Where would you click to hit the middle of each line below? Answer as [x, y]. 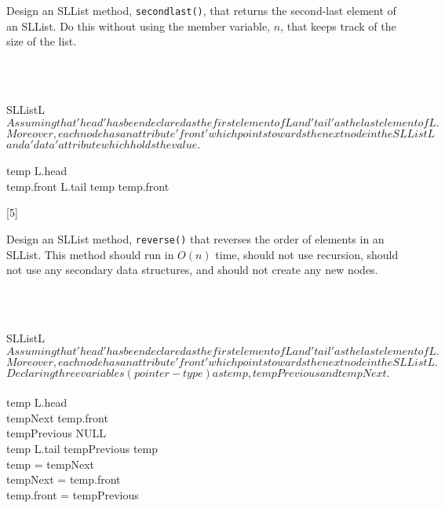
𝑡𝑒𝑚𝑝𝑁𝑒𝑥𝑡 [362, 373]
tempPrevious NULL [57, 433]
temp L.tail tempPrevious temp [82, 448]
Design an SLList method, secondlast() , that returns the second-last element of [201, 10]
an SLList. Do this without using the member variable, [139, 26]
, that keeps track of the [338, 26]
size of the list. [42, 41]
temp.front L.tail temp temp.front [88, 186]
